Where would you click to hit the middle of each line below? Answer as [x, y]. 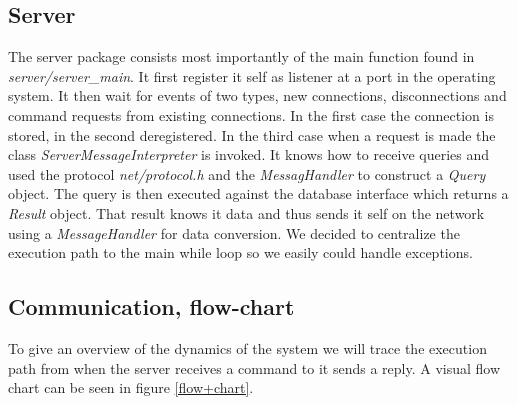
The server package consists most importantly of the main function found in [241, 56]
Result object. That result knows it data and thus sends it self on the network [246, 212]
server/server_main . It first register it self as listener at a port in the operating [252, 75]
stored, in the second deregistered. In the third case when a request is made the [252, 134]
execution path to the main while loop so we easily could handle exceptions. [240, 252]
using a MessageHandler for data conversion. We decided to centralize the [234, 232]
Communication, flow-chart [151, 306]
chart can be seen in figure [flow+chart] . [131, 387]
